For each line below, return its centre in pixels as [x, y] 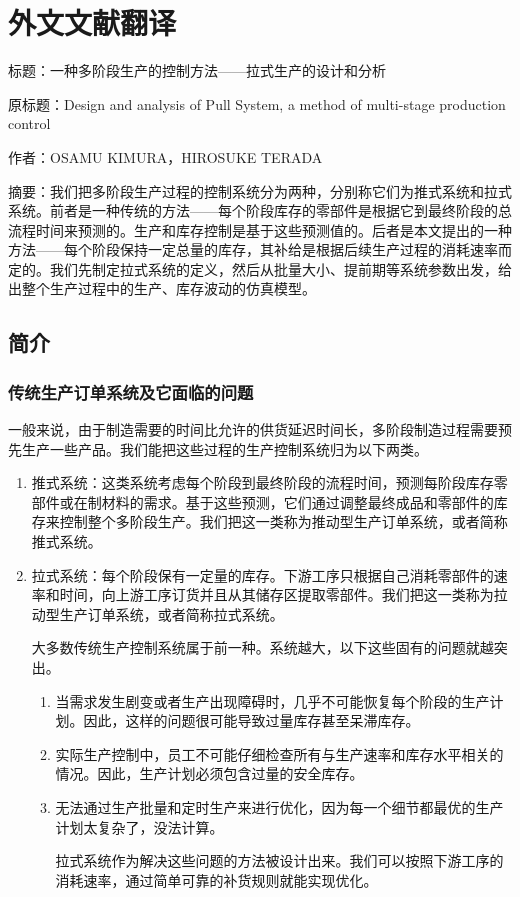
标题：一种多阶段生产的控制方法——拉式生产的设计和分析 [197, 70]
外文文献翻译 [92, 22]
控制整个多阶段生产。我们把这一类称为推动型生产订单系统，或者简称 [283, 521]
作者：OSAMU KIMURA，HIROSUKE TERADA [165, 156]
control [29, 123]
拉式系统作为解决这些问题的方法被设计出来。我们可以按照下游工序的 [279, 860]
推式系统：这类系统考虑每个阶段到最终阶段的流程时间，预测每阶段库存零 [269, 482]
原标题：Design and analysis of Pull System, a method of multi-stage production [257, 103]
